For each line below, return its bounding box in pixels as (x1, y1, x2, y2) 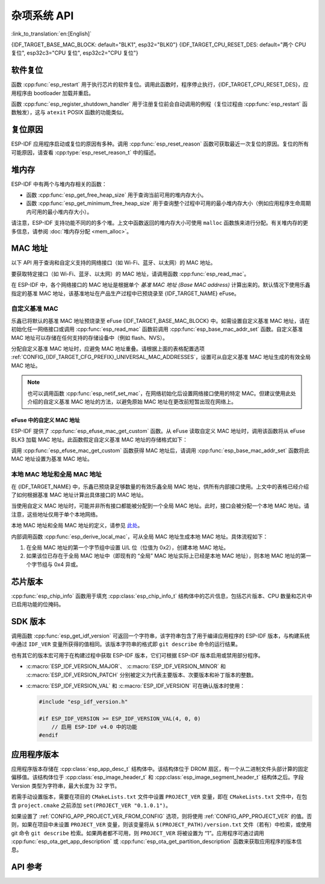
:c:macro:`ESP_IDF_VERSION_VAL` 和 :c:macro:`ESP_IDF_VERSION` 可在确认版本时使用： (26, 682, 246, 689)
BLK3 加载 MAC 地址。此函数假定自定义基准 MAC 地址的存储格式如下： (11, 436, 188, 443)
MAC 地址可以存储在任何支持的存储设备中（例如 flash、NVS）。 (11, 334, 169, 341)
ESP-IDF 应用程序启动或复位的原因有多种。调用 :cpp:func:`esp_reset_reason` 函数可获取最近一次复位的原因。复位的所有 (11, 140, 309, 147)
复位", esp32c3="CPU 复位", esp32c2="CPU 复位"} (11, 49, 138, 57)
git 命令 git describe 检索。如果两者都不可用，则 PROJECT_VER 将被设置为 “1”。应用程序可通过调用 (11, 829, 265, 836)
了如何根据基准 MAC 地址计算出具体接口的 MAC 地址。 (11, 491, 147, 499)
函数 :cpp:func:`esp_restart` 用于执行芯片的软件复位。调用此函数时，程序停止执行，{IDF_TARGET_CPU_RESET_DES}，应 (11, 81, 309, 88)
